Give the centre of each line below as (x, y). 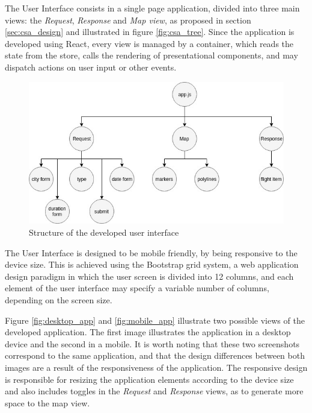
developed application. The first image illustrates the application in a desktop (148, 332)
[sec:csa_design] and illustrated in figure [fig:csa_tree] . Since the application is (150, 32)
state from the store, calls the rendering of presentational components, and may (151, 55)
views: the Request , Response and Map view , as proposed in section (128, 20)
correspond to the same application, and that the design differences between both (155, 355)
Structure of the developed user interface (104, 232)
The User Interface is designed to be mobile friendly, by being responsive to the (151, 252)
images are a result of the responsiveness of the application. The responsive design (156, 367)
